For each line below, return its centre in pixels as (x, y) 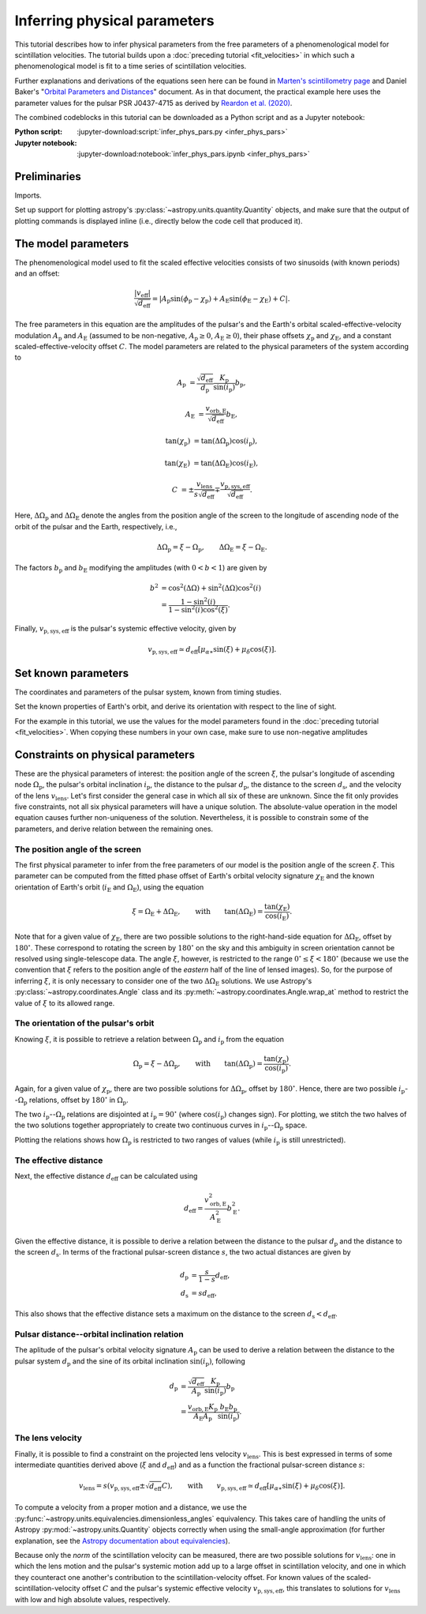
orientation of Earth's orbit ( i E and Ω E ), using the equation (109, 888)
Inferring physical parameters (114, 21)
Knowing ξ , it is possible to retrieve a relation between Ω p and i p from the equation (149, 1040)
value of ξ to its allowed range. (65, 1003)
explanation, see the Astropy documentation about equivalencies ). (122, 1541)
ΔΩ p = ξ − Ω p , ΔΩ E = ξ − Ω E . (212, 547)
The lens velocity (49, 1438)
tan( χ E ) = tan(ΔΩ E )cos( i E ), (211, 464)
